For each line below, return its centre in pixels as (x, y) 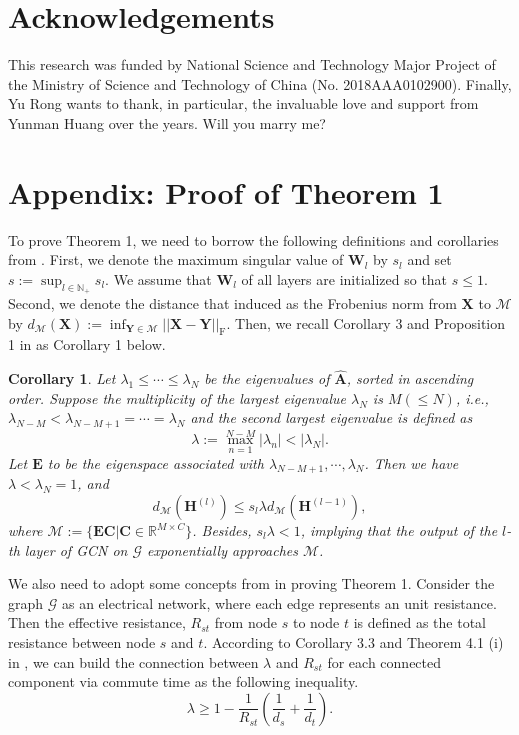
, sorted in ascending (410, 378)
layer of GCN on (76, 549)
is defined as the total (420, 622)
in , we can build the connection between (133, 661)
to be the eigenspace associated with (155, 462)
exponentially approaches (222, 549)
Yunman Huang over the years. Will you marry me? (167, 122)
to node (316, 622)
